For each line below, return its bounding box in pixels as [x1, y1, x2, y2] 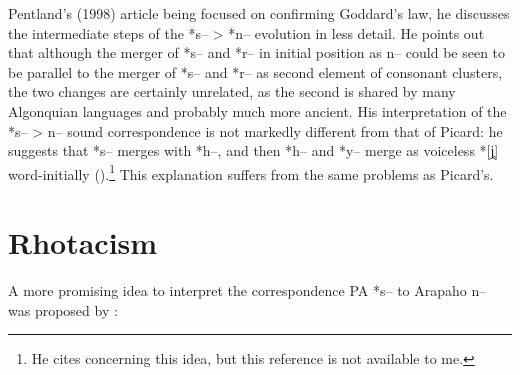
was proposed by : [8, 299, 118, 320]
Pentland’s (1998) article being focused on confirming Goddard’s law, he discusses [8, 3, 510, 23]
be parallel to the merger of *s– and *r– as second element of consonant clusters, [8, 61, 503, 82]
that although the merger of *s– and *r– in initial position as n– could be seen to [8, 42, 506, 63]
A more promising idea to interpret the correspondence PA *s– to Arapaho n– [8, 280, 487, 301]
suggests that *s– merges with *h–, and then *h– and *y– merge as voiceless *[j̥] [8, 140, 499, 161]
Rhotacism [8, 222, 158, 263]
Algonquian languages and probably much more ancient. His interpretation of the [8, 100, 507, 121]
